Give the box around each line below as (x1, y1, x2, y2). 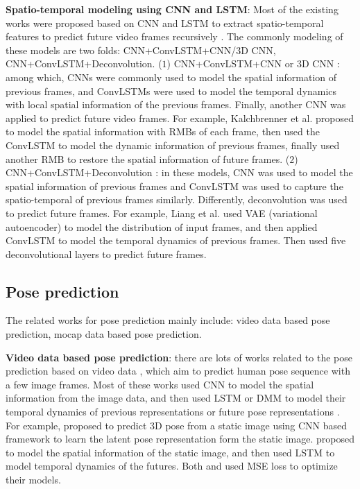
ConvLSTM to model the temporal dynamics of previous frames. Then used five (6, 233, 346, 248)
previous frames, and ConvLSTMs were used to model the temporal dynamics (6, 83, 337, 98)
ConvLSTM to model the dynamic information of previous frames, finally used (6, 137, 340, 152)
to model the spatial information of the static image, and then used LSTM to (6, 445, 335, 459)
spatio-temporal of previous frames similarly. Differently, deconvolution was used (6, 192, 348, 207)
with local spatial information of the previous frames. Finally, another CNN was (6, 97, 346, 112)
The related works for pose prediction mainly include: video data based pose (6, 313, 330, 327)
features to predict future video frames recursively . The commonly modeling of (6, 29, 343, 44)
